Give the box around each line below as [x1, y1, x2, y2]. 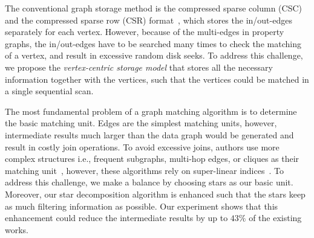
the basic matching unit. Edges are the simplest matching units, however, [5, 117, 277, 129]
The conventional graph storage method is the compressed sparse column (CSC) [5, 2, 302, 14]
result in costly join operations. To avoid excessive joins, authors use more [5, 140, 280, 153]
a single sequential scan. [5, 85, 94, 97]
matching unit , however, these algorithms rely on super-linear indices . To [5, 164, 284, 176]
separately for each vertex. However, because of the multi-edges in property [5, 25, 284, 38]
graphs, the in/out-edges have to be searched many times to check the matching [5, 37, 301, 50]
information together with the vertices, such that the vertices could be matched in [5, 72, 309, 85]
